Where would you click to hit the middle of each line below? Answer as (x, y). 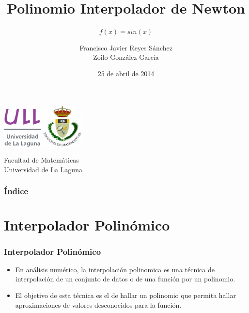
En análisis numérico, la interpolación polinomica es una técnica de (115, 269)
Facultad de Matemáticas (41, 160)
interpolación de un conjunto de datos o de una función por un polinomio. (125, 279)
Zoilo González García (126, 57)
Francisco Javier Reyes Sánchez (126, 47)
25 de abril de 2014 (126, 73)
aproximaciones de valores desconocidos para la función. (98, 305)
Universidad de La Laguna (43, 169)
